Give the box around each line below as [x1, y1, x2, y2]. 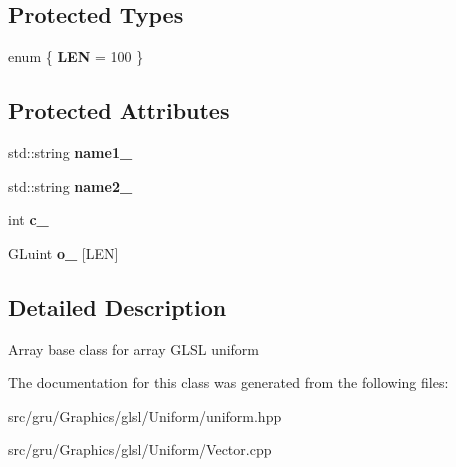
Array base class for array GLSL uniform [8, 338, 260, 359]
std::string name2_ [8, 175, 133, 196]
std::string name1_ [8, 142, 133, 162]
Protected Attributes [8, 95, 230, 126]
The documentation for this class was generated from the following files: [8, 372, 449, 393]
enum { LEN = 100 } [8, 46, 144, 67]
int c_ [8, 209, 49, 230]
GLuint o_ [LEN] [8, 242, 119, 263]
